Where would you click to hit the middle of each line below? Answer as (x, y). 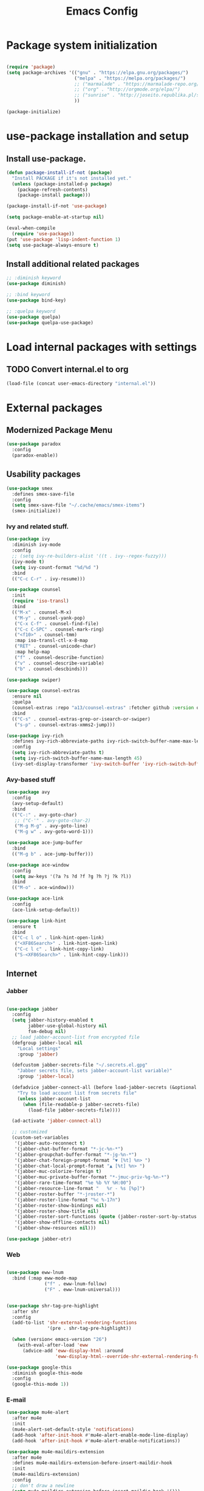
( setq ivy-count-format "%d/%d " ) (55, 567)
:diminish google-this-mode (47, 1373)
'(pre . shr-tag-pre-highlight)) (89, 1329)
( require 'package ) (31, 67)
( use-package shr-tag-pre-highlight (53, 1306)
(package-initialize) (34, 112)
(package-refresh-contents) (53, 190)
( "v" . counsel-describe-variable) (59, 663)
